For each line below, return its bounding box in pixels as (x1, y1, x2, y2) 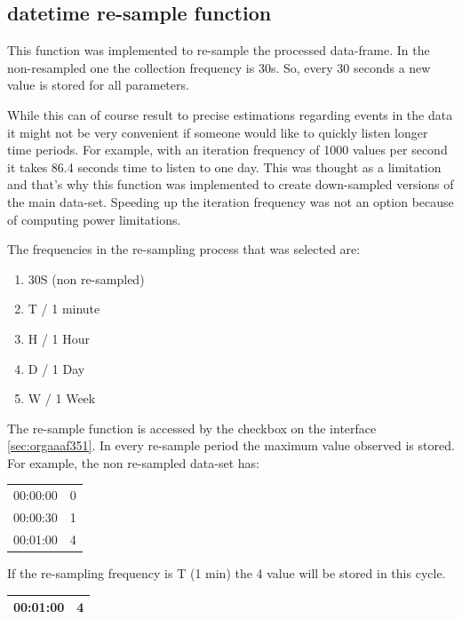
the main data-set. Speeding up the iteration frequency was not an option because (7, 192, 454, 210)
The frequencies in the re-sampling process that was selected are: (7, 240, 361, 258)
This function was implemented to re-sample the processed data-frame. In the (7, 41, 430, 60)
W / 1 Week (28, 389, 96, 408)
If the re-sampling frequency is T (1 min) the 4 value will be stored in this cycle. (7, 564, 446, 583)
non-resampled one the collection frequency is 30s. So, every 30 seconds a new (7, 58, 431, 76)
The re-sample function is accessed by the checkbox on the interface (7, 418, 377, 437)
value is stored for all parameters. (7, 75, 189, 94)
